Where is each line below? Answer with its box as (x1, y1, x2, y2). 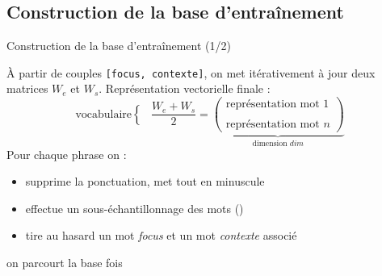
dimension (252, 140, 288, 148)
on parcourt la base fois (6, 254, 123, 271)
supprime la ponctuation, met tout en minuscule (25, 173, 265, 190)
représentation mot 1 (225, 98, 330, 111)
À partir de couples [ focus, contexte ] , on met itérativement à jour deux (6, 64, 376, 81)
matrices (6, 80, 48, 97)
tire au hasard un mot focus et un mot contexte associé (25, 227, 297, 244)
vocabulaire (75, 108, 132, 120)
